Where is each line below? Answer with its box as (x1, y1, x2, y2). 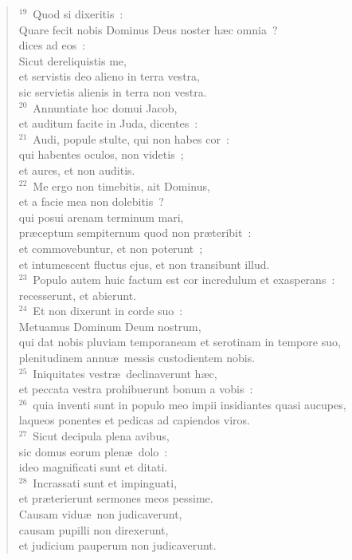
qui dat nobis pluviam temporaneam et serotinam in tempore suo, (18, 333, 341, 350)
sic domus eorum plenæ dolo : (18, 443, 168, 459)
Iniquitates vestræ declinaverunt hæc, (33, 365, 217, 381)
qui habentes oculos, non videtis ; (18, 146, 184, 163)
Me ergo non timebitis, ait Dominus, (33, 177, 210, 194)
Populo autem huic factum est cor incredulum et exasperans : (33, 271, 335, 288)
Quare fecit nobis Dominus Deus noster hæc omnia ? (18, 21, 278, 37)
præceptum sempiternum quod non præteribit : (18, 224, 252, 241)
